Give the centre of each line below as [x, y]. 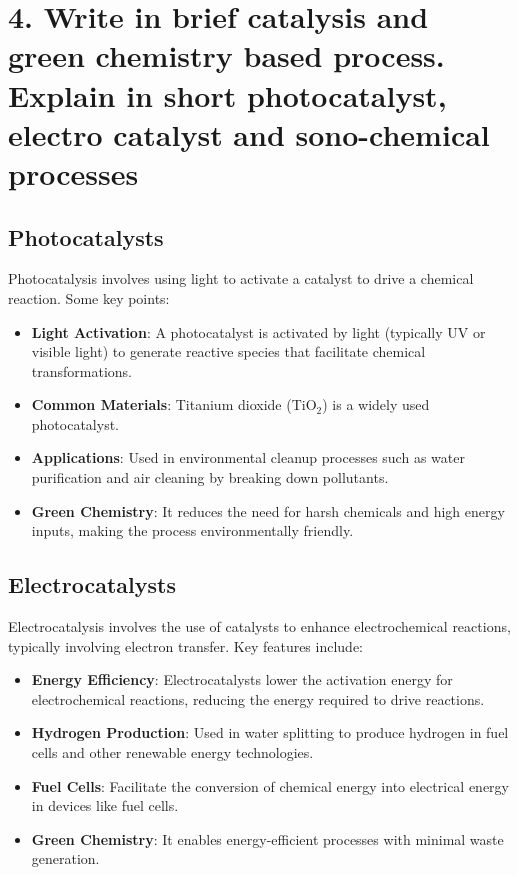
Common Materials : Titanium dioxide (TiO [174, 404]
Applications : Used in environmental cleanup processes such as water [248, 457]
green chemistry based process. [226, 55]
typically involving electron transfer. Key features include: [186, 645]
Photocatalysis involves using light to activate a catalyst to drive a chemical [241, 278]
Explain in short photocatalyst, [227, 94]
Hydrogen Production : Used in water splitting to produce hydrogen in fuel [270, 732]
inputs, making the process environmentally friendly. [192, 530]
